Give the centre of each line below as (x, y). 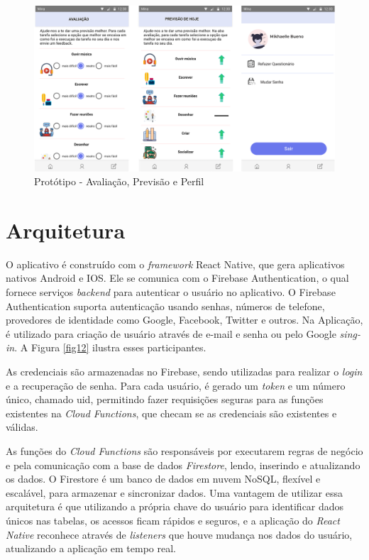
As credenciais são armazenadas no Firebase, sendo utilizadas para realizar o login (184, 371)
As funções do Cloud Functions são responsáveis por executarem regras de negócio (184, 450)
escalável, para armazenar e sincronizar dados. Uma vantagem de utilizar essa (175, 492)
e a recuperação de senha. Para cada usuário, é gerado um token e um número (176, 385)
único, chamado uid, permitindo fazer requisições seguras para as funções (165, 399)
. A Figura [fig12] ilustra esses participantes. (110, 347)
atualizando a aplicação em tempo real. (91, 548)
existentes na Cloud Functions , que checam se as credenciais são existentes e (171, 413)
